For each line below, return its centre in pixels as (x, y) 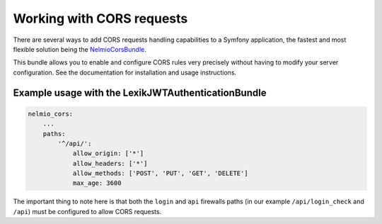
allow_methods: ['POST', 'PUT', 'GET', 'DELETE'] (160, 173)
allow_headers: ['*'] (110, 163)
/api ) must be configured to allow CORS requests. (87, 211)
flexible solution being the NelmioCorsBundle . (80, 49)
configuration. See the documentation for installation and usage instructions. (125, 72)
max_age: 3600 (97, 183)
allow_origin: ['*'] (108, 153)
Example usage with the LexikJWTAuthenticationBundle (140, 93)
